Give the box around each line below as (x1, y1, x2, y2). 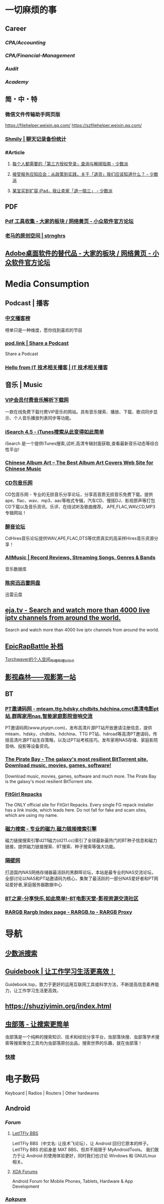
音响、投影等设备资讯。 (5, 743, 52, 749)
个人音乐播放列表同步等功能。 (13, 415, 74, 420)
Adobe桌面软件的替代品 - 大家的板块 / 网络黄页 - (5, 249, 151, 257)
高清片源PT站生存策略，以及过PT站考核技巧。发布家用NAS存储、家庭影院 (9, 737, 158, 743)
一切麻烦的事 (5, 4, 57, 16)
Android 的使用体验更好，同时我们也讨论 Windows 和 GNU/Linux (26, 1152, 157, 1158)
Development (12, 1183, 40, 1189)
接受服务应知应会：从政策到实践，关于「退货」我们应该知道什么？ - (12, 171, 149, 177)
